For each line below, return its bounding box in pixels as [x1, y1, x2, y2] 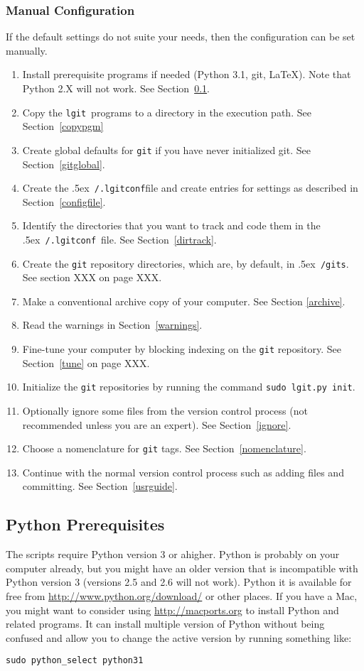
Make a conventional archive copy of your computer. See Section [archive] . [22, 293, 346, 308]
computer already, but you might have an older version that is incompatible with [6, 560, 358, 575]
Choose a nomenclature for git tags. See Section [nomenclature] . [22, 441, 306, 456]
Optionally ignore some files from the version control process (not [22, 403, 308, 418]
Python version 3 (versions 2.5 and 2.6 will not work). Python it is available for [6, 574, 352, 589]
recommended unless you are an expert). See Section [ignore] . [22, 417, 291, 432]
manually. [6, 43, 48, 58]
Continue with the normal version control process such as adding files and [22, 464, 344, 479]
